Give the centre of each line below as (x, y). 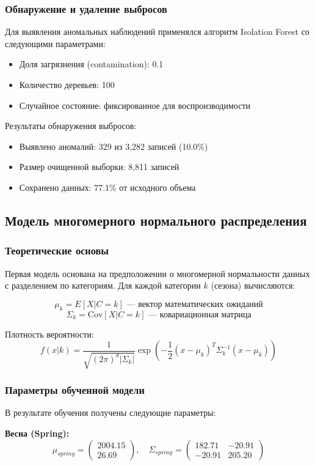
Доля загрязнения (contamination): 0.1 (91, 64)
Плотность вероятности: (49, 334)
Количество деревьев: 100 (67, 84)
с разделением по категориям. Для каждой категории (103, 285)
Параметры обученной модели (75, 390)
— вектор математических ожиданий (195, 304)
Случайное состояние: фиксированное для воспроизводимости (135, 105)
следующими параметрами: (55, 43)
